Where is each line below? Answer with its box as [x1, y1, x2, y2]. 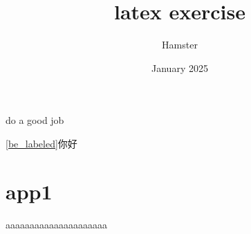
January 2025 [151, 60, 208, 75]
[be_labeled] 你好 [6, 136, 77, 150]
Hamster [162, 37, 198, 52]
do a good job [6, 113, 64, 127]
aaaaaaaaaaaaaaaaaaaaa [6, 217, 107, 231]
